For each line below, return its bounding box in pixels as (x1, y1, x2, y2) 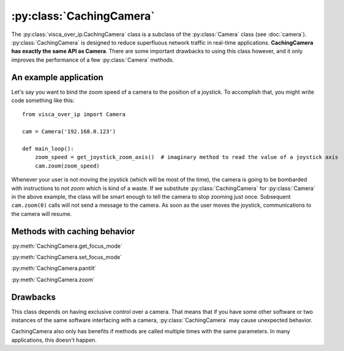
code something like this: (11, 97, 75, 104)
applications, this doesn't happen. (11, 336, 97, 344)
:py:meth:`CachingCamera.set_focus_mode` (11, 254, 122, 260)
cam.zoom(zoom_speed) (34, 162, 100, 169)
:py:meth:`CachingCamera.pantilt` (11, 265, 97, 272)
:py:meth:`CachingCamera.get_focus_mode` (11, 242, 122, 249)
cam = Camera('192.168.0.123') (22, 128, 116, 135)
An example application (11, 72, 103, 83)
